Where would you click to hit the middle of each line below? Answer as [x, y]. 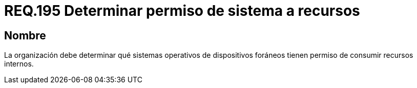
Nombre [25, 35]
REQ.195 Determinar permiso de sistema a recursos [182, 11]
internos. [19, 64]
